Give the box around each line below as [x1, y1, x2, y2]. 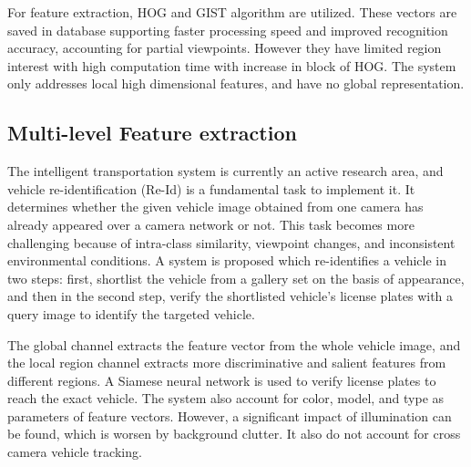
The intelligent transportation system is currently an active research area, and [7, 161, 444, 181]
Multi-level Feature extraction [7, 119, 297, 147]
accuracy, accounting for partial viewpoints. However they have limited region [7, 38, 442, 57]
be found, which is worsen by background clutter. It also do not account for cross [7, 424, 461, 443]
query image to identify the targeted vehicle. [7, 304, 255, 323]
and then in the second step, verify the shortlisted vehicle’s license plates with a [7, 286, 454, 306]
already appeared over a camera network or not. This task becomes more [7, 214, 415, 233]
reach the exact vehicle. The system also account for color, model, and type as [7, 389, 445, 408]
